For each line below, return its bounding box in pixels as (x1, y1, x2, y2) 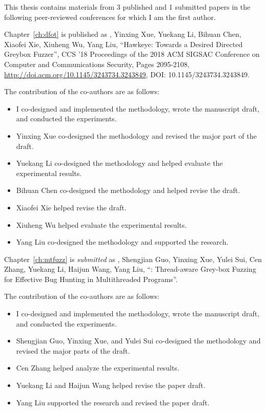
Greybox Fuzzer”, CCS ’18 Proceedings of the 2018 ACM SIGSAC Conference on (4, 49, 260, 59)
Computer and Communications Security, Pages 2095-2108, (4, 58, 190, 69)
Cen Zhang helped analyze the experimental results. (16, 362, 179, 373)
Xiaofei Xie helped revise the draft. (16, 202, 127, 212)
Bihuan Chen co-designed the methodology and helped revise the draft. (16, 185, 240, 196)
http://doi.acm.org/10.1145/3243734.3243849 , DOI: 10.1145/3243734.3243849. (4, 69, 250, 79)
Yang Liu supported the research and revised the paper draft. (16, 397, 210, 407)
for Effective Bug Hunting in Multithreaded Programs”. (4, 273, 178, 284)
